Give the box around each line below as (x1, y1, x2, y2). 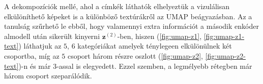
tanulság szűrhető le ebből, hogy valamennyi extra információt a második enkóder (4, 21, 259, 31)
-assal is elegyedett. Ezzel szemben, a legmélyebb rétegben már (56, 60, 252, 71)
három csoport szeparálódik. (4, 70, 92, 81)
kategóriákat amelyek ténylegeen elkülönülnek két (77, 40, 232, 51)
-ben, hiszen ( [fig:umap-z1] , (117, 30, 202, 41)
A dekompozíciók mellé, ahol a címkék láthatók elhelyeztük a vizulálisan (4, 1, 230, 11)
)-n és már (18, 60, 51, 71)
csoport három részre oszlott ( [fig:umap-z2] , (67, 50, 203, 61)
